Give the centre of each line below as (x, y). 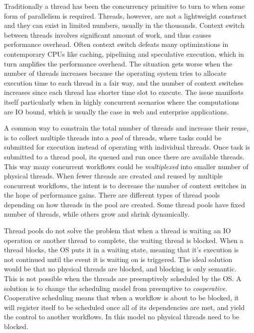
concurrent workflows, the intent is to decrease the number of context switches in (125, 185)
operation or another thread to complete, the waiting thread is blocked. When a (124, 240)
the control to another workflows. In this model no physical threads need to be (122, 317)
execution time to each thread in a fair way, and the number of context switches (124, 82)
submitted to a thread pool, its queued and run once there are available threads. (124, 156)
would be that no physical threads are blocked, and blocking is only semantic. (120, 269)
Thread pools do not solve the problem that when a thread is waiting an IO (117, 231)
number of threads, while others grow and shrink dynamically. (97, 214)
